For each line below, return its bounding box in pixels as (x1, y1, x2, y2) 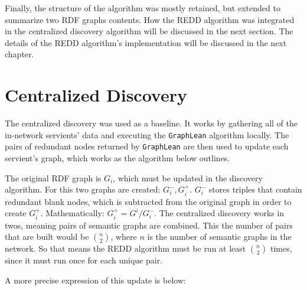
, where (110, 230, 137, 243)
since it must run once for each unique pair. (5, 254, 163, 266)
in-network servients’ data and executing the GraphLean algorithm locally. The (5, 128, 289, 141)
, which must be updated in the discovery (113, 171, 263, 184)
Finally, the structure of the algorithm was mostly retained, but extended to (5, 2, 280, 14)
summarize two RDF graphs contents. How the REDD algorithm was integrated (5, 13, 295, 25)
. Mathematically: (40, 207, 104, 219)
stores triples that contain (208, 183, 302, 195)
